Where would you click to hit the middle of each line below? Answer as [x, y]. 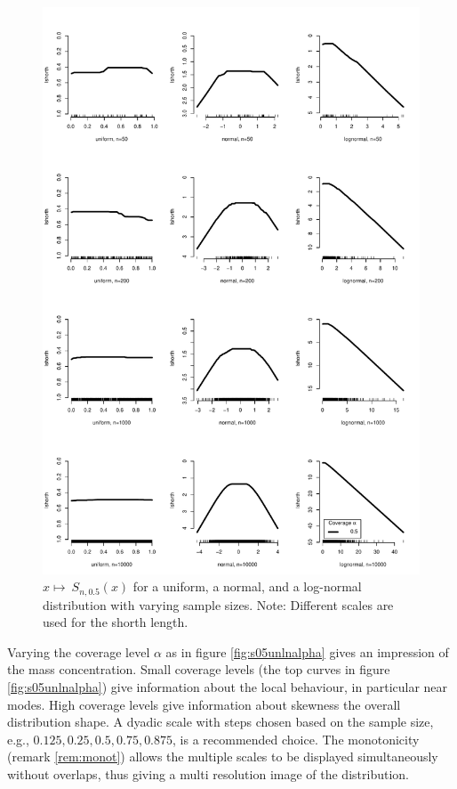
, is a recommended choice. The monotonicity [296, 739]
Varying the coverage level [79, 651]
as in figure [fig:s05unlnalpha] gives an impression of [307, 651]
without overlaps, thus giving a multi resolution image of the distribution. [208, 774]
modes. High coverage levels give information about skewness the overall [204, 704]
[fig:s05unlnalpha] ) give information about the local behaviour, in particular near [228, 687]
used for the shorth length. [116, 622]
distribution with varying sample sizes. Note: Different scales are [218, 604]
